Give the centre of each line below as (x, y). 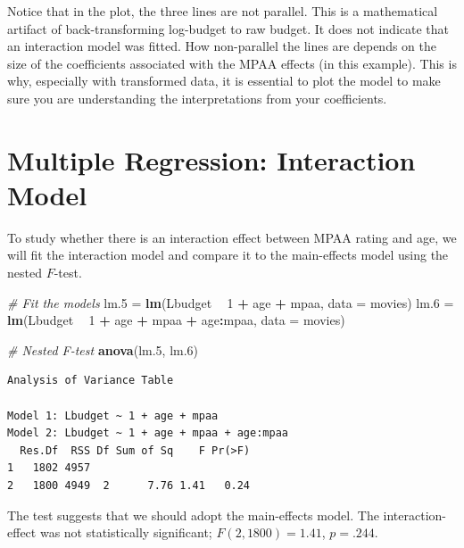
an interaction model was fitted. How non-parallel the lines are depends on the (222, 46)
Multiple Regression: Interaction (211, 159)
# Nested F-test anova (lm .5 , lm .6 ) (103, 349)
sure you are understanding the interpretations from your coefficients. (197, 98)
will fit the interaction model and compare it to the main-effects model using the (228, 255)
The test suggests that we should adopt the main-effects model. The (193, 515)
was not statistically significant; (126, 532)
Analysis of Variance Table (91, 381)
